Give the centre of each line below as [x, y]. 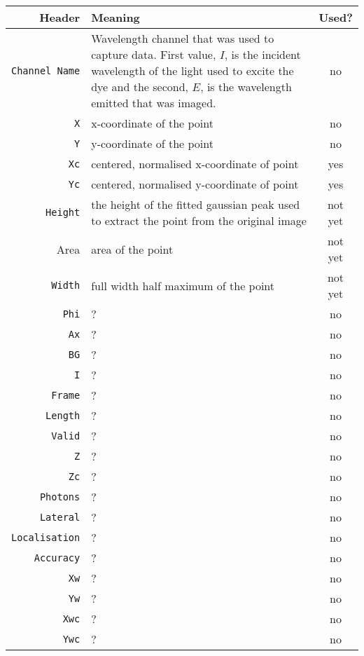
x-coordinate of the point [152, 123]
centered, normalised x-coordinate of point [195, 164]
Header [60, 17]
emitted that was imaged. [154, 103]
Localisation [46, 537]
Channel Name [46, 70]
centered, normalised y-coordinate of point [195, 184]
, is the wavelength [246, 87]
